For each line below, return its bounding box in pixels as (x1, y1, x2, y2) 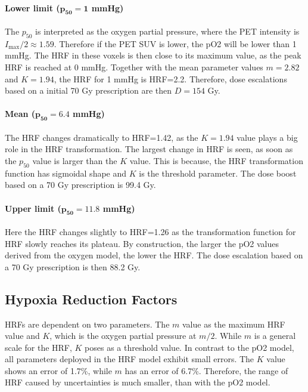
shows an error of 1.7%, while (5, 364, 112, 376)
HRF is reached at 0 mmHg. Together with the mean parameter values (5, 60, 263, 73)
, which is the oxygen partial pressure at (49, 329, 197, 342)
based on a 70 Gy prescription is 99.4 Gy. (5, 178, 156, 191)
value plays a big (237, 131, 298, 143)
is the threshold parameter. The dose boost (139, 166, 297, 179)
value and (5, 329, 40, 342)
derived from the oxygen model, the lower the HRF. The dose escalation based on (5, 249, 303, 261)
